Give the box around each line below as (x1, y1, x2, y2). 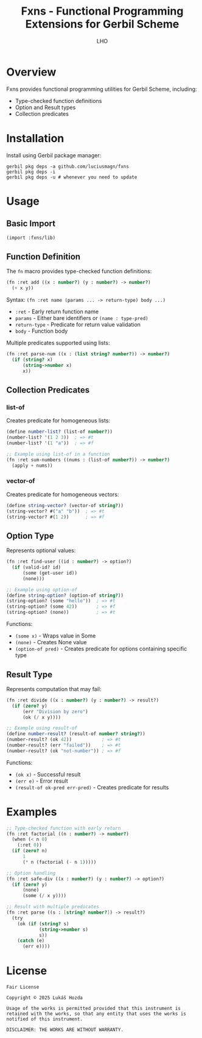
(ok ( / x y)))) (22, 714, 61, 720)
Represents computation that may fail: (6, 685, 102, 692)
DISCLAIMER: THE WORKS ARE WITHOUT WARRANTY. (6, 1027, 124, 1033)
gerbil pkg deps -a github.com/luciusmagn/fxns (6, 163, 130, 169)
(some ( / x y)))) (22, 893, 67, 899)
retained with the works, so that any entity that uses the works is (6, 1011, 187, 1017)
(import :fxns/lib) (6, 235, 56, 241)
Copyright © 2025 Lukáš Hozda (6, 995, 83, 1001)
